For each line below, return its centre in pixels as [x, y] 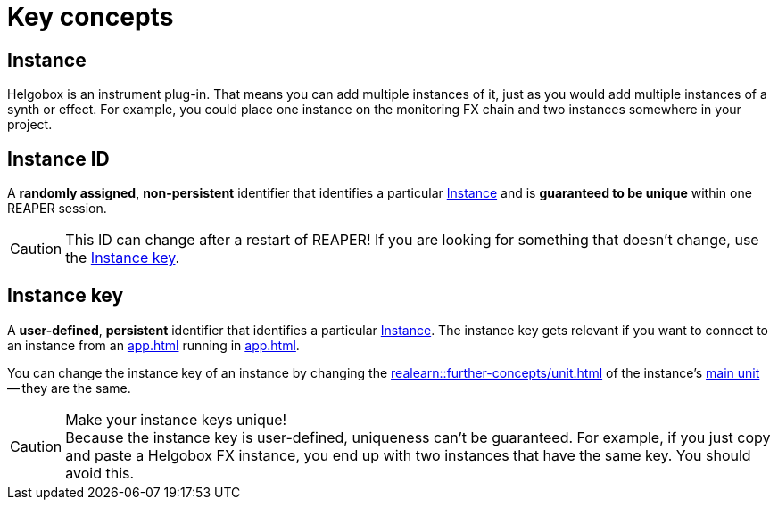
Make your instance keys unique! [176, 419]
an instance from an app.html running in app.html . [153, 345]
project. [30, 125]
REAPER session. [57, 209]
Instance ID [58, 159]
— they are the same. [69, 388]
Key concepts [91, 17]
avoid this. [100, 473]
